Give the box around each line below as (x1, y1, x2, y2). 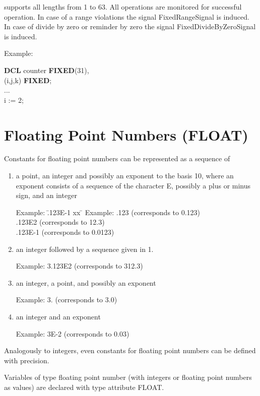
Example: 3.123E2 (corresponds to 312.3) (16, 260, 143, 271)
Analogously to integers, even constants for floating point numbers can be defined (4, 345, 256, 356)
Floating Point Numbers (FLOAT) (4, 124, 248, 145)
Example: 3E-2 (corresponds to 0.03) (16, 328, 129, 339)
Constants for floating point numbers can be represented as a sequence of (4, 153, 230, 164)
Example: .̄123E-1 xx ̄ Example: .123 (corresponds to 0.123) (16, 207, 201, 217)
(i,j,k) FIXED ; (4, 75, 52, 85)
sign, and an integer (16, 190, 77, 201)
